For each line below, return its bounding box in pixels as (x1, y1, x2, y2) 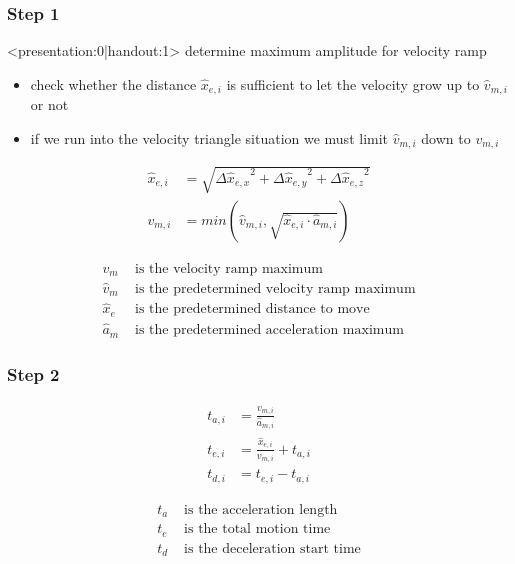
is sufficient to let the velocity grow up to (226, 73, 480, 94)
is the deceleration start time (184, 541, 361, 556)
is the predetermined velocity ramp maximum (135, 281, 416, 296)
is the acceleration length (184, 502, 338, 517)
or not (30, 94, 69, 115)
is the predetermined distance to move (135, 302, 370, 317)
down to (421, 127, 471, 148)
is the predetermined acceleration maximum (135, 323, 404, 338)
